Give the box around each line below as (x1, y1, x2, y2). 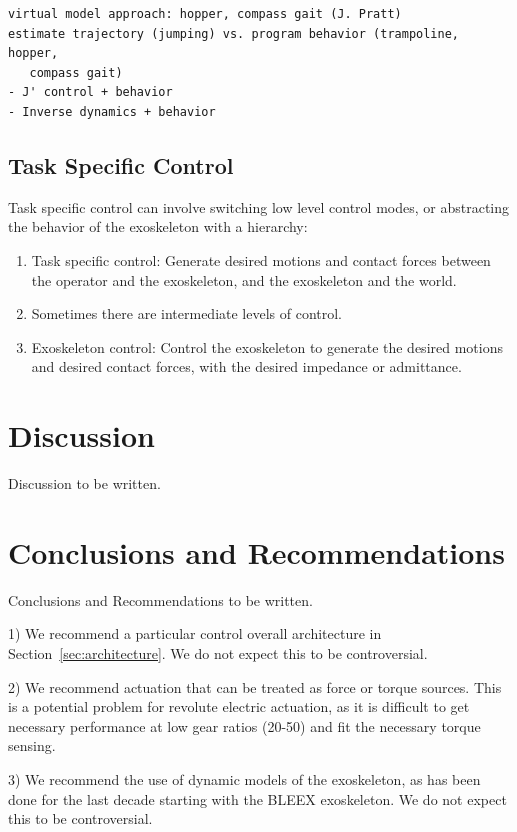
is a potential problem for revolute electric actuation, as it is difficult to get (8, 696, 470, 717)
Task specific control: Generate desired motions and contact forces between (31, 249, 491, 270)
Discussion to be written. (8, 473, 161, 494)
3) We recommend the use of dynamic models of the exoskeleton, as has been (8, 768, 481, 789)
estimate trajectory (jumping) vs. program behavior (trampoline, (8, 26, 460, 41)
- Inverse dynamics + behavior (8, 104, 216, 119)
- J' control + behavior (8, 85, 173, 100)
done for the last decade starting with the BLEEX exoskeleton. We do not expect (8, 788, 507, 809)
